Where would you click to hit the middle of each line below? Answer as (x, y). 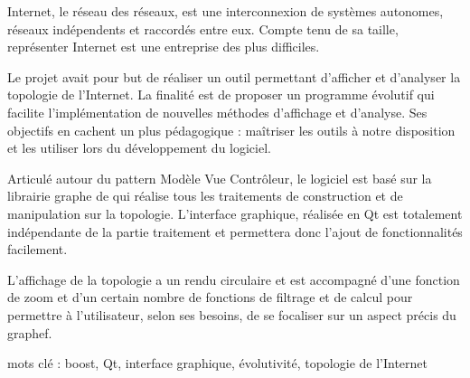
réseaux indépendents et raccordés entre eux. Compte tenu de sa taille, (203, 28)
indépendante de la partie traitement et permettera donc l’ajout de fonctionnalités (235, 231)
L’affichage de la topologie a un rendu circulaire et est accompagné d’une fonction (234, 279)
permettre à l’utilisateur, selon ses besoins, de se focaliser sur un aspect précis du (232, 314)
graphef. (30, 332)
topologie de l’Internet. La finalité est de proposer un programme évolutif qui (221, 94)
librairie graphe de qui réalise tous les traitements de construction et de (205, 196)
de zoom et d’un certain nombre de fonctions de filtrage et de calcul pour (210, 297)
